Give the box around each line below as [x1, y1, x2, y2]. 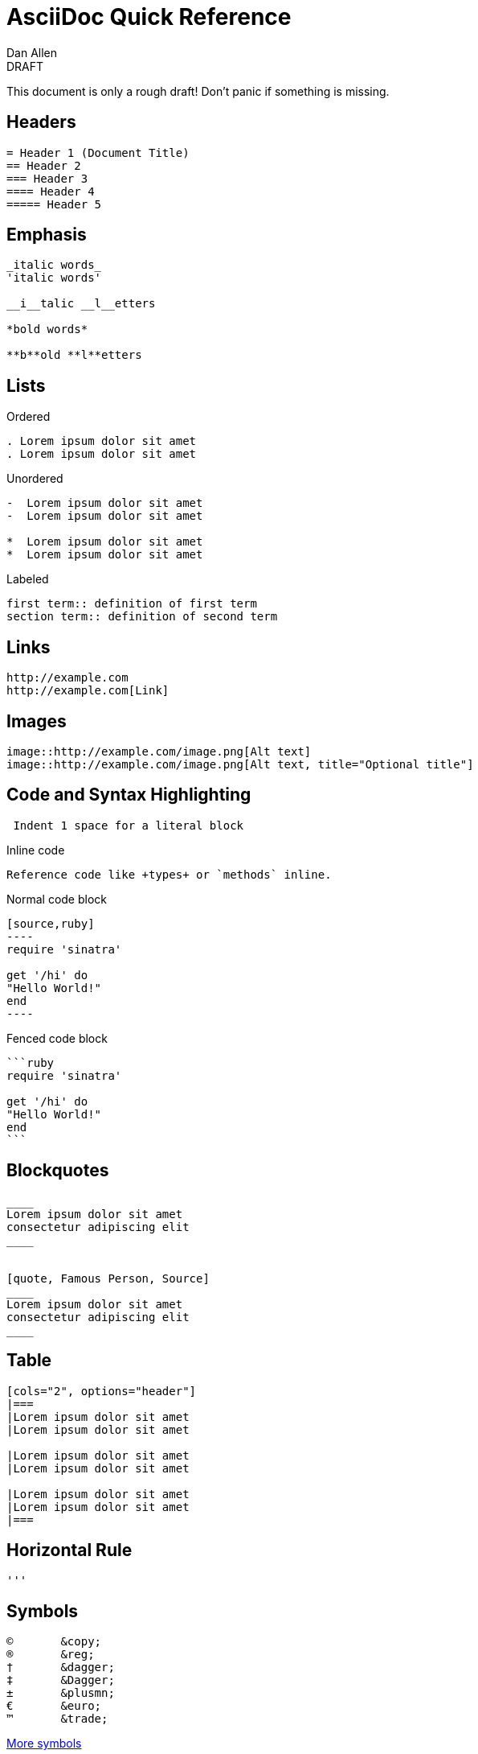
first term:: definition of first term [6, 597, 257, 611]
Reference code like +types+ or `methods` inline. [6, 867, 332, 881]
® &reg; [6, 1648, 95, 1661]
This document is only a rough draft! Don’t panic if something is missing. [6, 84, 390, 98]
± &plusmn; [6, 1686, 115, 1700]
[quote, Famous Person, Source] [6, 1271, 210, 1285]
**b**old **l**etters [6, 348, 142, 362]
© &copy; [6, 1635, 102, 1649]
